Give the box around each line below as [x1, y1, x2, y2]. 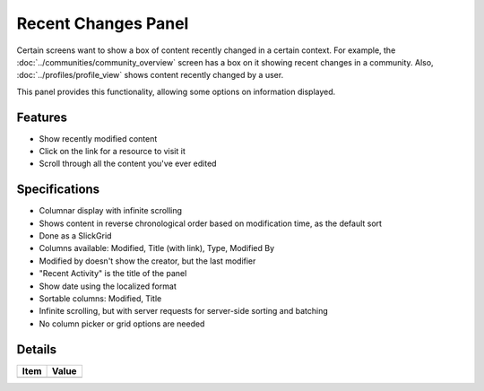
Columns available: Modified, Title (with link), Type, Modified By [39, 243, 275, 254]
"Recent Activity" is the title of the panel [39, 268, 187, 279]
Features [16, 109, 67, 125]
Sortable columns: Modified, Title [39, 293, 162, 304]
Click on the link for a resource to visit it [39, 146, 186, 157]
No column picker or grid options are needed [39, 318, 205, 329]
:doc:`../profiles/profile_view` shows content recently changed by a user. [16, 70, 284, 81]
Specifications [16, 182, 100, 197]
